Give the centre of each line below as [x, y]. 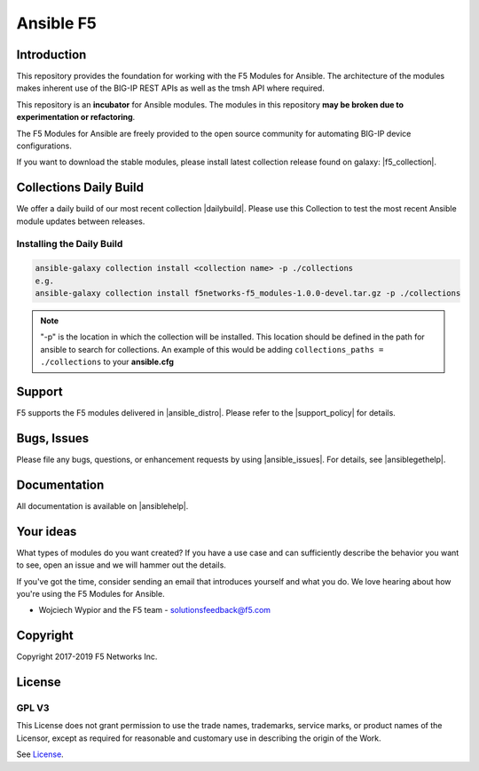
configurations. [44, 146]
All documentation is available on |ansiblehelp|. [102, 505]
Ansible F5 [57, 23]
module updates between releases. [81, 221]
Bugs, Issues [53, 438]
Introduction [51, 55]
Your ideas [47, 532]
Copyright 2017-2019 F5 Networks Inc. [87, 656]
